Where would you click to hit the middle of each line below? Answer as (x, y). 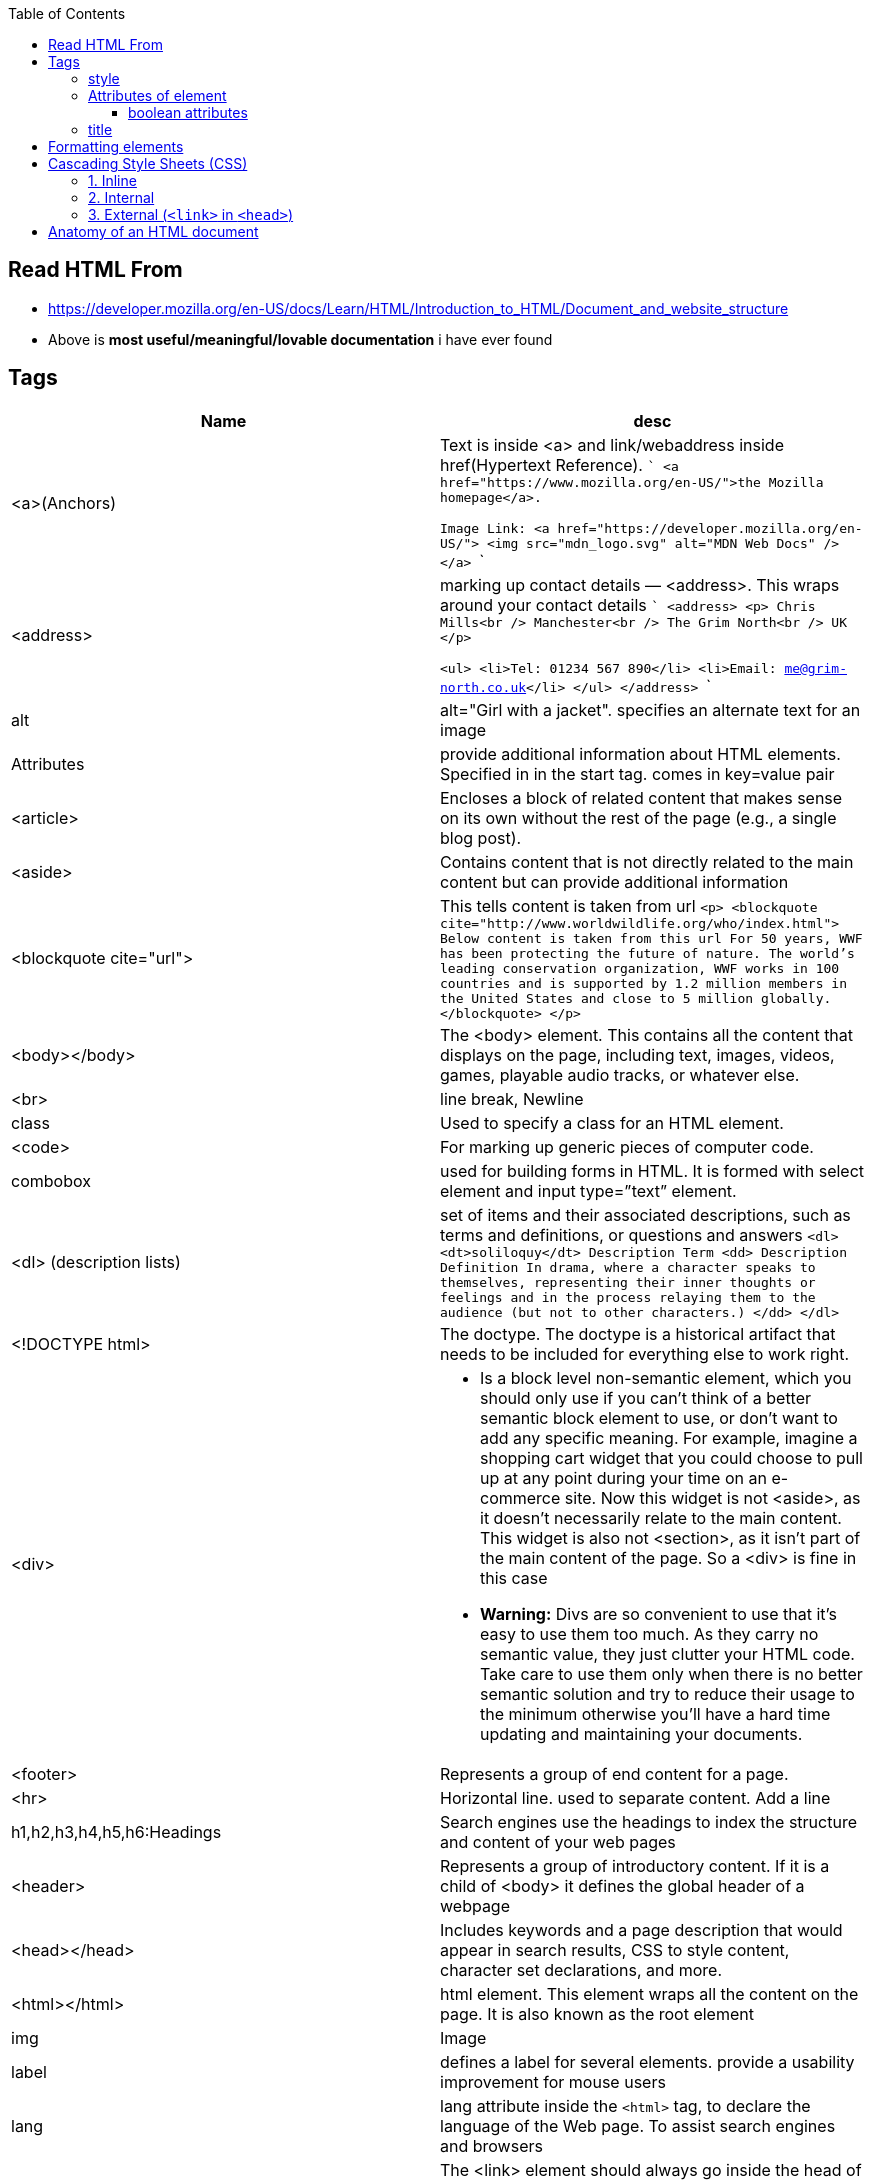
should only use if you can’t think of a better (646, 1397)
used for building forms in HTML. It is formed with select (652, 1170)
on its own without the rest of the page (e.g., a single (638, 817)
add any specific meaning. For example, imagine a (669, 1437)
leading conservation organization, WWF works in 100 (640, 968)
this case (514, 1577)
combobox (51, 1180)
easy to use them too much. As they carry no (649, 1633)
